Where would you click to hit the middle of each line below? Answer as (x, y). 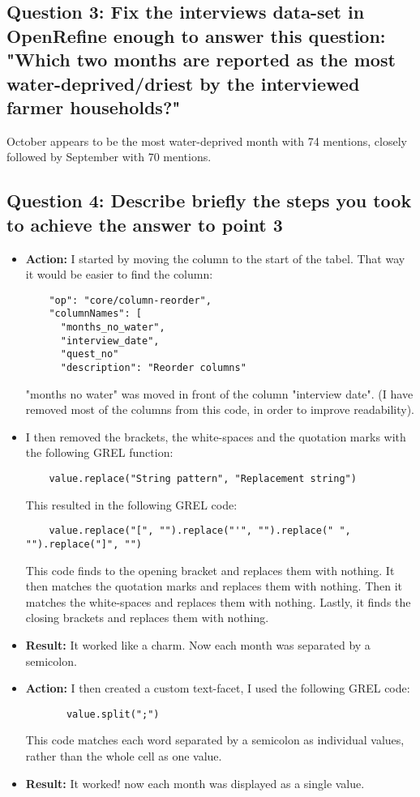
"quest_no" (90, 354)
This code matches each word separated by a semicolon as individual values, (215, 740)
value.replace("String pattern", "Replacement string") (203, 479)
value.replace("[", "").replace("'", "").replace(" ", (200, 531)
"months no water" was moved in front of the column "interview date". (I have (219, 393)
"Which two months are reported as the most (201, 60)
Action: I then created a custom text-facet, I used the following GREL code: (218, 688)
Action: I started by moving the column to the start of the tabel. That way (215, 258)
